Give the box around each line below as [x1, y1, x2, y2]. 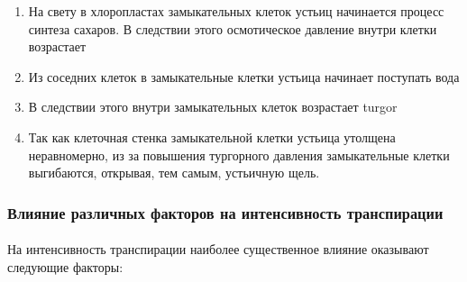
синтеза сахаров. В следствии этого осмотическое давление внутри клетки [28, 19, 437, 38]
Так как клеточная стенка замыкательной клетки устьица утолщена [28, 127, 396, 146]
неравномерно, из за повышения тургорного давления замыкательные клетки [28, 145, 450, 164]
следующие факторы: [7, 257, 124, 276]
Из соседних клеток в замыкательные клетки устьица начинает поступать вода [28, 67, 460, 86]
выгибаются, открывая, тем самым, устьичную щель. [28, 163, 320, 182]
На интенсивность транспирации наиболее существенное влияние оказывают [7, 240, 429, 259]
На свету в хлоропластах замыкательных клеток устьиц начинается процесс [28, 2, 444, 20]
